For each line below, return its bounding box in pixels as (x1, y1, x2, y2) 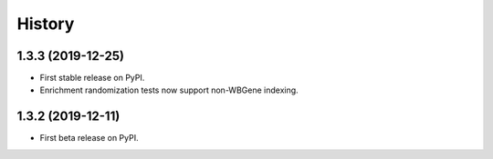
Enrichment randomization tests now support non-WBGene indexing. (39, 84, 299, 95)
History (16, 14, 75, 34)
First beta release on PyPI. (39, 133, 139, 144)
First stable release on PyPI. (39, 73, 145, 84)
